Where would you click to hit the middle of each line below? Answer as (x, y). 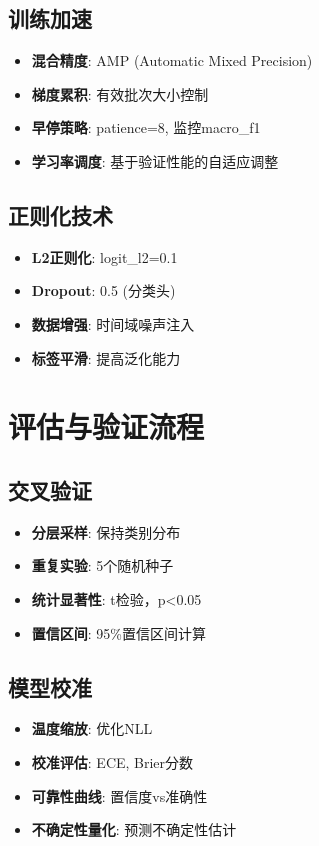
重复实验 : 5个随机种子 (102, 565)
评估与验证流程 (106, 426)
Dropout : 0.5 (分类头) (103, 290)
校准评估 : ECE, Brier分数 (112, 761)
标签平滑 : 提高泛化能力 (106, 357)
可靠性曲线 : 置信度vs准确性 (119, 795)
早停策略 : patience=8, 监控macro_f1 (146, 127)
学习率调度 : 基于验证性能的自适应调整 (155, 160)
